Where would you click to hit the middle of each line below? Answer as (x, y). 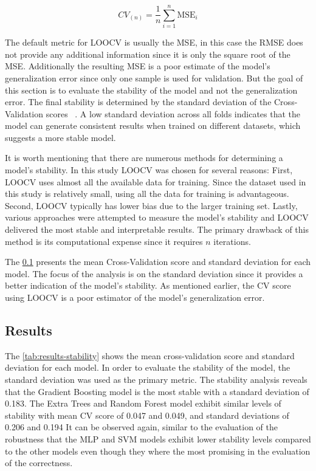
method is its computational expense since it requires (104, 241)
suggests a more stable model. (60, 137)
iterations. (232, 241)
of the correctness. (39, 463)
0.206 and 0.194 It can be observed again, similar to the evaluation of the (142, 427)
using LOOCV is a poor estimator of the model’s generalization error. (135, 297)
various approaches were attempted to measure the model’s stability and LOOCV (157, 217)
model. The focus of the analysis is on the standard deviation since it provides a (154, 273)
